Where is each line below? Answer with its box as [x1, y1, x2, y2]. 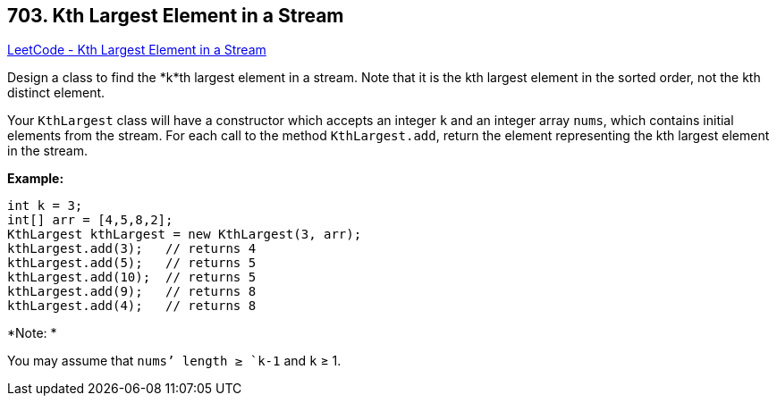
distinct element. [7, 85, 106, 101]
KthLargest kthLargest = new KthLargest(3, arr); [7, 227, 362, 242]
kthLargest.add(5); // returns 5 [7, 256, 257, 271]
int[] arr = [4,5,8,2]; [7, 213, 173, 228]
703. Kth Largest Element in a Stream [7, 4, 344, 27]
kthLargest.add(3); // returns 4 [7, 241, 257, 256]
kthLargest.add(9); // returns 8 [7, 284, 257, 299]
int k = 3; [7, 198, 83, 214]
